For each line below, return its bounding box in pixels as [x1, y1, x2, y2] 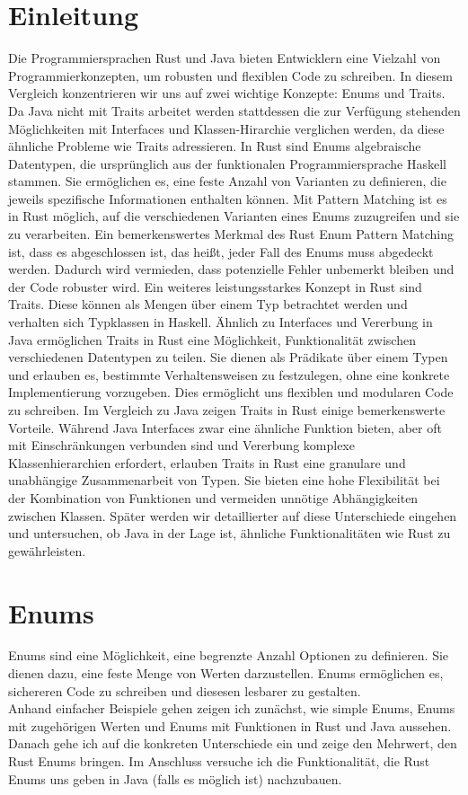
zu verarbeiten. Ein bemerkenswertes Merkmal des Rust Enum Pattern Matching [8, 225, 454, 243]
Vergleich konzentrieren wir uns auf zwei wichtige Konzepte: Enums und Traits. [8, 84, 446, 102]
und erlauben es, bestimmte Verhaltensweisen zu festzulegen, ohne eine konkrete [8, 365, 450, 384]
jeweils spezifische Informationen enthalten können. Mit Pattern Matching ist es [8, 189, 447, 208]
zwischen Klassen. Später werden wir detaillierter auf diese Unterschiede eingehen [8, 506, 457, 525]
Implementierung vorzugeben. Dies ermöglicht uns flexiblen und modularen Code [8, 383, 454, 402]
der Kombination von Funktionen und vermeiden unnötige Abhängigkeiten [8, 488, 419, 507]
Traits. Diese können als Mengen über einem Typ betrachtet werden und [8, 295, 408, 314]
